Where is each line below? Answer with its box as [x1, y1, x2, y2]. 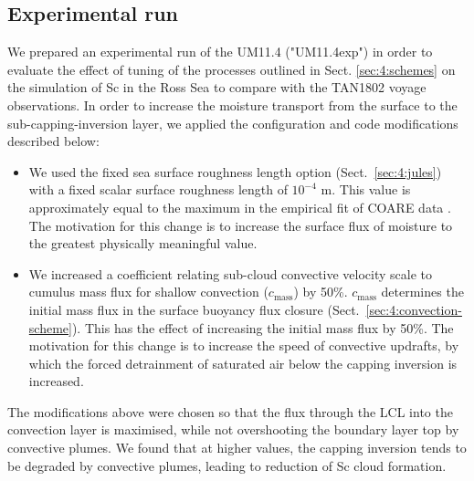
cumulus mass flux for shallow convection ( [28, 282, 269, 301]
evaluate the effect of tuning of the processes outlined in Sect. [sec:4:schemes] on [7, 59, 456, 78]
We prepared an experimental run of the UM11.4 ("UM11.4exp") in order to [7, 42, 433, 61]
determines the [381, 282, 464, 301]
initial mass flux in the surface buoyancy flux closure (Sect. [28, 299, 360, 319]
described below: [7, 131, 100, 151]
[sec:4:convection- [365, 299, 462, 319]
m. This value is [321, 180, 411, 199]
